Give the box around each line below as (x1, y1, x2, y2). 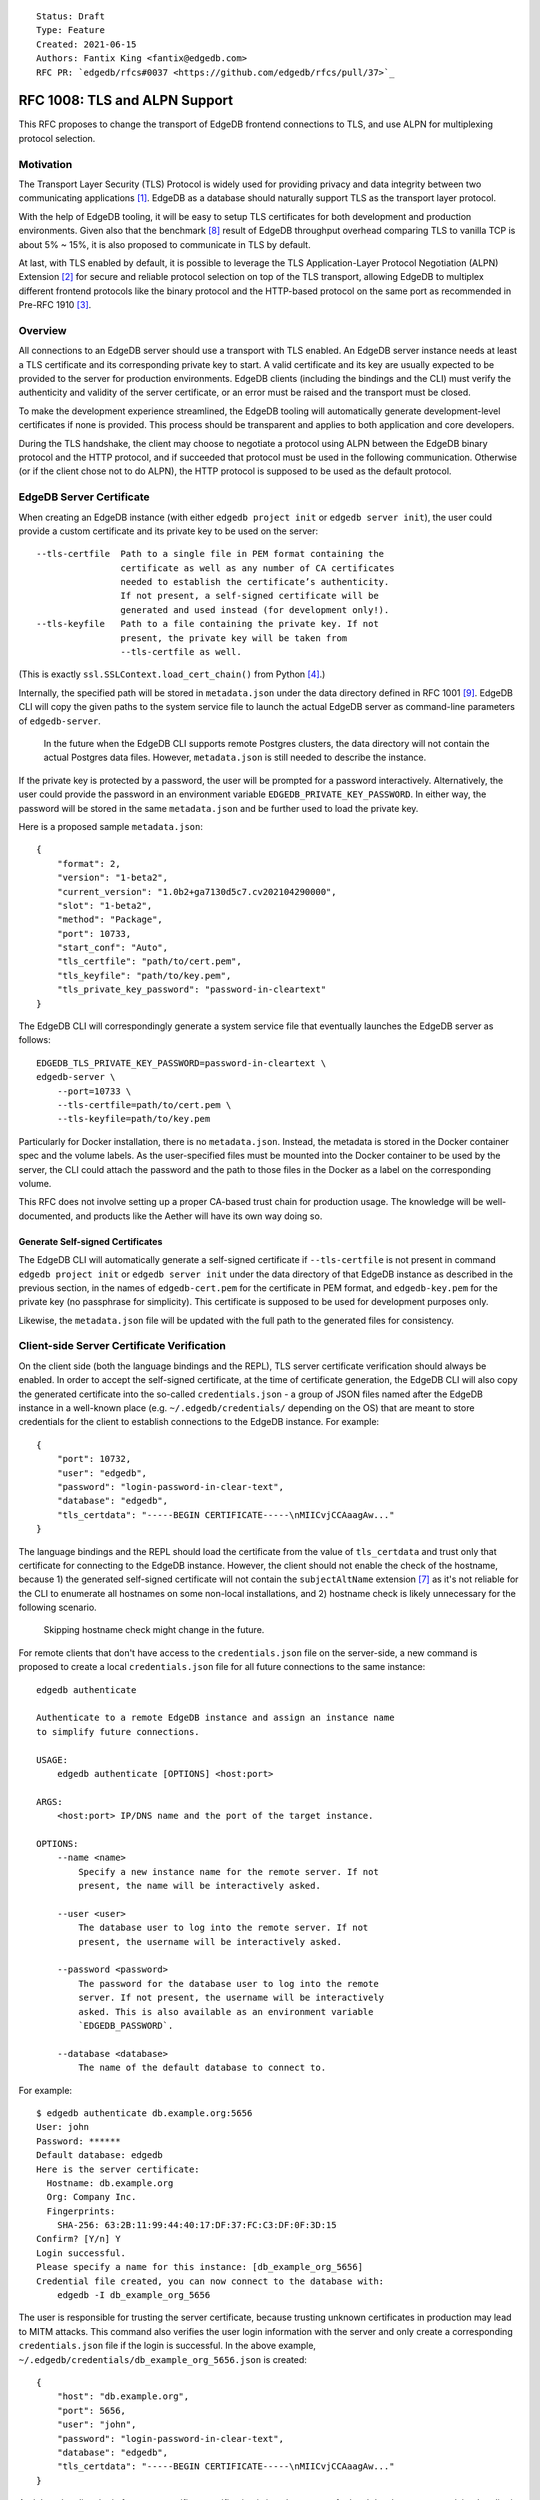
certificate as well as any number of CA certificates (120, 562, 395, 574)
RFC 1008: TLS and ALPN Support (18, 92, 234, 109)
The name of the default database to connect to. (78, 2062, 327, 2074)
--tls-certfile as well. (120, 646, 242, 658)
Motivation (18, 157, 73, 171)
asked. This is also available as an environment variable (78, 2006, 374, 2017)
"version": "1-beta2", (56, 872, 169, 884)
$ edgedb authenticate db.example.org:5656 (36, 2107, 253, 2119)
